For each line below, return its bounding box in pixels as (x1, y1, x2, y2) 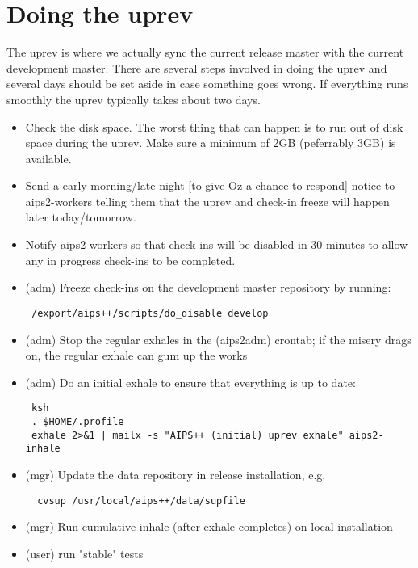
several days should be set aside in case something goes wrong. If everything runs (6, 75, 408, 92)
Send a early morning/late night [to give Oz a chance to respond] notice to (25, 177, 395, 194)
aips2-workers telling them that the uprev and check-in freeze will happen (25, 192, 390, 209)
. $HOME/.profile (31, 415, 124, 427)
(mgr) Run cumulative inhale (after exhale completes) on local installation (25, 518, 393, 535)
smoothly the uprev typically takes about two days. (6, 90, 261, 107)
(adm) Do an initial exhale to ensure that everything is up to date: (25, 373, 356, 390)
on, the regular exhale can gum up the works (25, 347, 248, 364)
